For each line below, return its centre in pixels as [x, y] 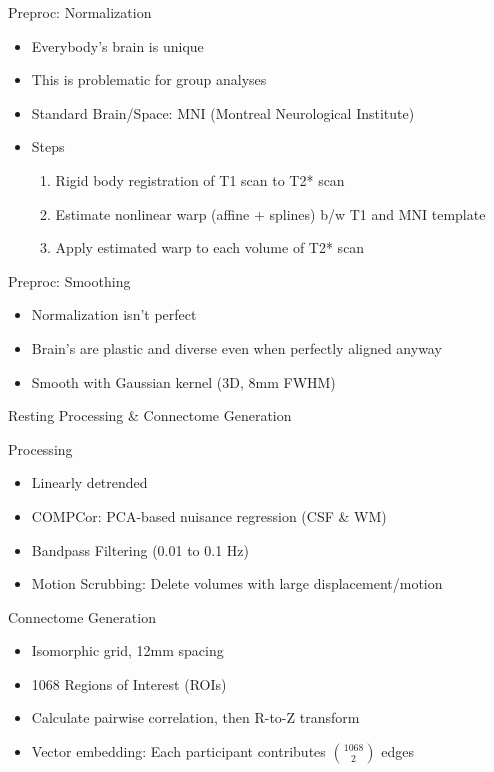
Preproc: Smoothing [69, 280]
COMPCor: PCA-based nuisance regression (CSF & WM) [209, 515]
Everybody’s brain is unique [117, 45]
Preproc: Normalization [80, 12]
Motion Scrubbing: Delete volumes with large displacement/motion [237, 583]
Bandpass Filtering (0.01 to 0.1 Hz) [140, 549]
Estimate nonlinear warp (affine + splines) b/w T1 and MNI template [270, 213]
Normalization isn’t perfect [114, 314]
